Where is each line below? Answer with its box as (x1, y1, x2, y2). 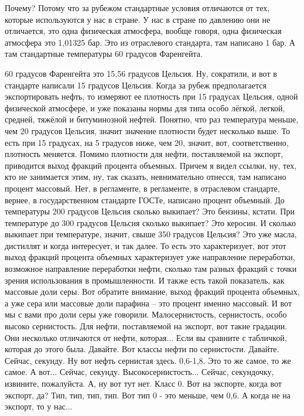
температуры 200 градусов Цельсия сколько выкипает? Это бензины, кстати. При (5, 205, 295, 217)
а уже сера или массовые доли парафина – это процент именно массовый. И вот (5, 296, 292, 309)
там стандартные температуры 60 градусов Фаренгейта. (5, 47, 203, 60)
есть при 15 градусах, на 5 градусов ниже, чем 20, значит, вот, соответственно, (5, 136, 289, 148)
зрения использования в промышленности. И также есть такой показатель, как (5, 274, 285, 286)
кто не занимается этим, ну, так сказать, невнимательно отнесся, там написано (5, 171, 286, 183)
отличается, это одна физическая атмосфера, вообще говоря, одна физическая (5, 25, 282, 37)
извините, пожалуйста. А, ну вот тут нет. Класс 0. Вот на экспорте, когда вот (5, 377, 282, 389)
